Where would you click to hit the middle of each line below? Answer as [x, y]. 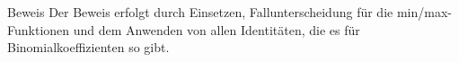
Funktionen [39, 29]
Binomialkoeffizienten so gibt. [88, 47]
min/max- [424, 12]
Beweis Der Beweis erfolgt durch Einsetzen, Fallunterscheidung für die [200, 12]
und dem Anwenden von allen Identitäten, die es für [216, 29]
